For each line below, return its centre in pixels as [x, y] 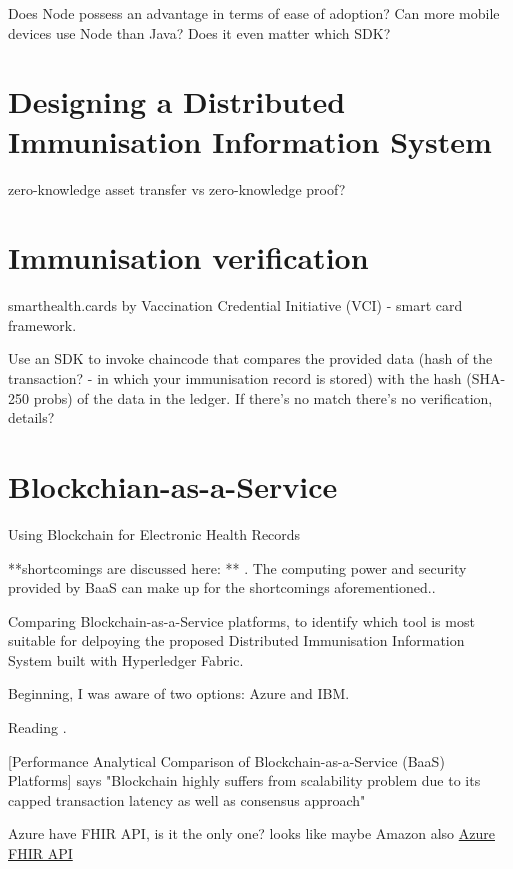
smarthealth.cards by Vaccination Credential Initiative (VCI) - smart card [235, 305]
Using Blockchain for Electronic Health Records [154, 533]
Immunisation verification [188, 257]
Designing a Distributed [177, 101]
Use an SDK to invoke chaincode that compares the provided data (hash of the [250, 358]
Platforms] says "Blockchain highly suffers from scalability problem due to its [244, 780]
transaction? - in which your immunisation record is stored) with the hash [235, 378]
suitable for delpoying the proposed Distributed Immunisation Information [236, 640]
